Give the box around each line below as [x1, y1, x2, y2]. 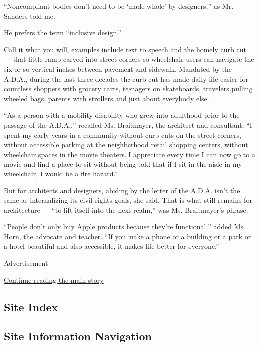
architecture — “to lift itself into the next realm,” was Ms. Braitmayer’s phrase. [4, 204, 248, 215]
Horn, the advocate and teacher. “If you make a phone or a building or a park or [4, 231, 251, 241]
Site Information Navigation [4, 328, 152, 344]
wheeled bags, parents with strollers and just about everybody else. [4, 93, 209, 103]
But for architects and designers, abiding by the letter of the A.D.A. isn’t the [4, 185, 240, 195]
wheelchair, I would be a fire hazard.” [4, 168, 118, 178]
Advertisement [4, 258, 48, 268]
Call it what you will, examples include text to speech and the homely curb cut [4, 44, 246, 54]
